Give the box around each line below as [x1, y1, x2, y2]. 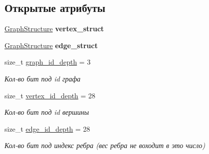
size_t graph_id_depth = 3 [4, 57, 91, 67]
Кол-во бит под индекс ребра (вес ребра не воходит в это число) [4, 140, 206, 151]
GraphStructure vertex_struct [4, 23, 104, 34]
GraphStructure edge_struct [4, 40, 98, 50]
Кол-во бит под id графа [4, 73, 81, 83]
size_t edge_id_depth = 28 [4, 123, 90, 134]
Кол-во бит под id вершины [4, 107, 89, 117]
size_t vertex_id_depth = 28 [4, 90, 96, 100]
